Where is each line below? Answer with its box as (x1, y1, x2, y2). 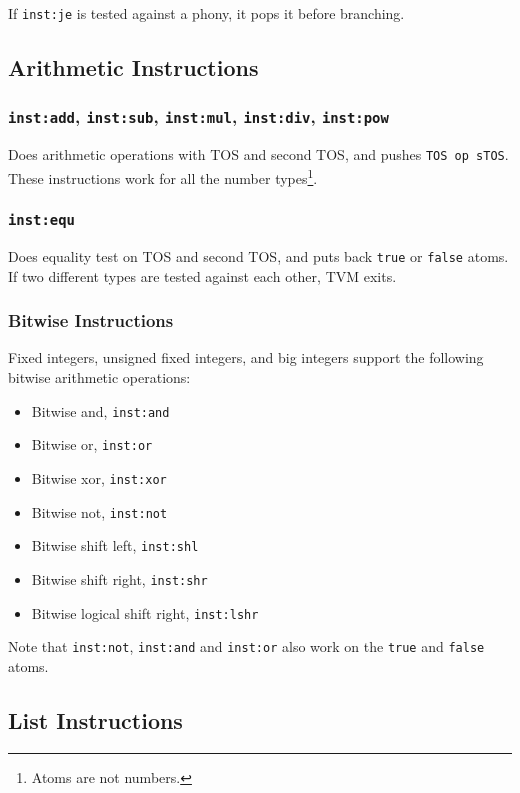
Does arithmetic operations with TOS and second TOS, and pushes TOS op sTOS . (8, 144, 509, 165)
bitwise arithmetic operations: (8, 366, 191, 387)
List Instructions (8, 704, 183, 735)
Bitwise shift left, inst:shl (31, 535, 199, 556)
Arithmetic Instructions (8, 52, 259, 83)
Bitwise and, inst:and (31, 400, 170, 421)
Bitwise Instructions (8, 308, 174, 333)
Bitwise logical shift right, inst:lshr (31, 602, 259, 623)
